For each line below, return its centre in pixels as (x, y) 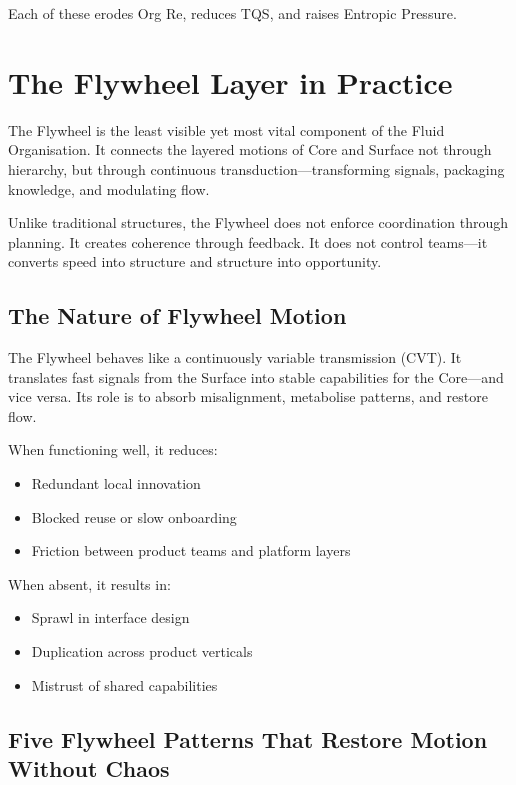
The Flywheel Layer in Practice (230, 81)
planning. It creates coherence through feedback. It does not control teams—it (248, 241)
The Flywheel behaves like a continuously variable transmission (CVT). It (235, 357)
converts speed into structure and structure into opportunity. (195, 261)
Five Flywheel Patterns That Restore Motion (248, 738)
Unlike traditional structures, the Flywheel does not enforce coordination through (258, 222)
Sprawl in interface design (110, 617)
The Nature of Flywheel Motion (177, 315)
